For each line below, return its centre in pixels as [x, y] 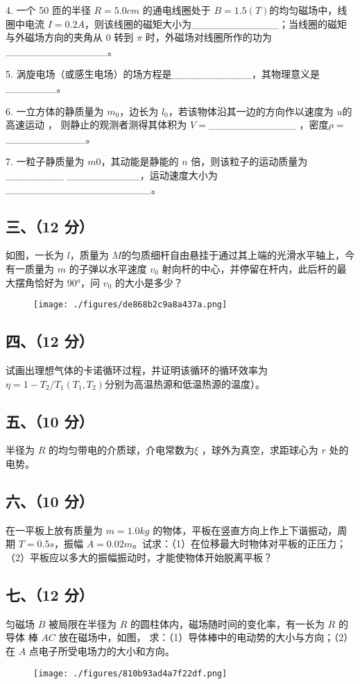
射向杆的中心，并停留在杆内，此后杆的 [249, 268]
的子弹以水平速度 [108, 268]
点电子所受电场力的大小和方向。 [102, 650]
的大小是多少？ [149, 282]
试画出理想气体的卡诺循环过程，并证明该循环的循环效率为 [137, 369]
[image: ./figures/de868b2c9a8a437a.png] [130, 305]
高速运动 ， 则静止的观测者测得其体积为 [96, 125]
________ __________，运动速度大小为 [112, 174]
